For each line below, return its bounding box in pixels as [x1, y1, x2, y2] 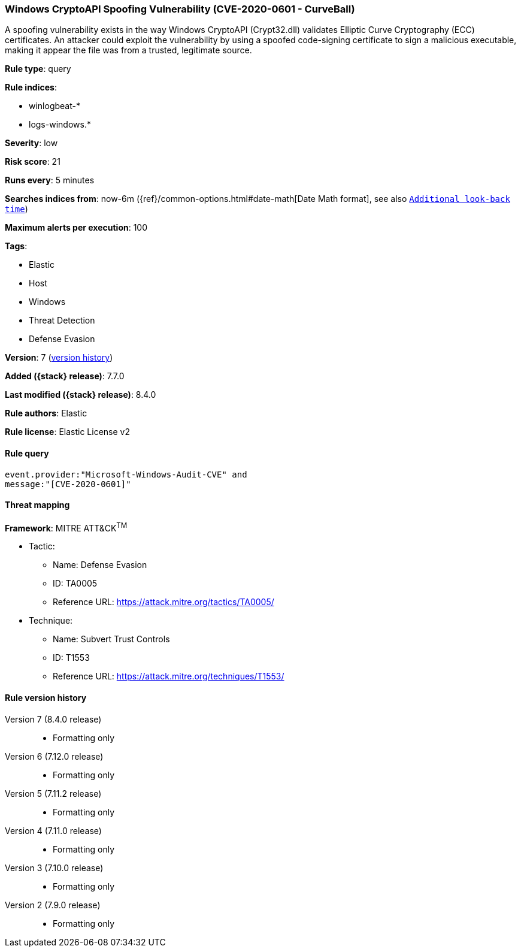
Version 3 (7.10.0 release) [5, 862, 104, 873]
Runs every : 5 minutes [5, 175, 95, 186]
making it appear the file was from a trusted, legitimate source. [5, 45, 252, 56]
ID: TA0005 [53, 578, 98, 589]
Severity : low [5, 138, 58, 149]
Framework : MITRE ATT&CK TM [5, 521, 128, 533]
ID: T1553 [53, 652, 90, 663]
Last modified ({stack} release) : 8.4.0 [5, 389, 156, 400]
